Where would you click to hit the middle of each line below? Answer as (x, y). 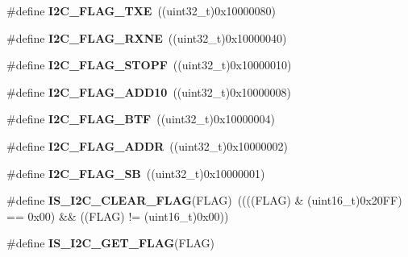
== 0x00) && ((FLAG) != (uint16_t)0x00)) (118, 216)
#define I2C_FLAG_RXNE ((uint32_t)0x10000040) (147, 37)
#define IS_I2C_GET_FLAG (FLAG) (110, 243)
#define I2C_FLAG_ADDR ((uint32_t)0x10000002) (148, 145)
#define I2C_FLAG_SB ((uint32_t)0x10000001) (136, 173)
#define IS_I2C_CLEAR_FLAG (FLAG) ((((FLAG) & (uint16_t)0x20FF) (204, 200)
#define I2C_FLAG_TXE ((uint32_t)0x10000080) (142, 10)
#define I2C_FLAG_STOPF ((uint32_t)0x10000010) (149, 65)
